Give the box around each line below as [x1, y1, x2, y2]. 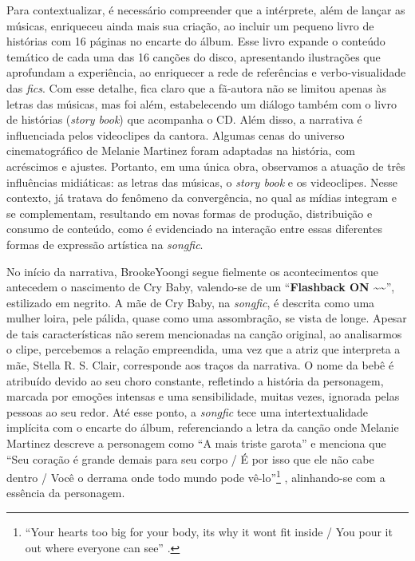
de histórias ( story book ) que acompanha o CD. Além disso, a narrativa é [6, 111, 362, 128]
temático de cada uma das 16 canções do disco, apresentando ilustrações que [6, 48, 381, 65]
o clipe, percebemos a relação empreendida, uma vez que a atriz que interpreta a [6, 341, 401, 358]
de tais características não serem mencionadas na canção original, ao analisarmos [6, 325, 402, 342]
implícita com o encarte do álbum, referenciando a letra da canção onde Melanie [6, 419, 399, 436]
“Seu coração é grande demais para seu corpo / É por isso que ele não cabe [6, 450, 374, 467]
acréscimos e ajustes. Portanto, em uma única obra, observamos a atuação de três [6, 157, 405, 174]
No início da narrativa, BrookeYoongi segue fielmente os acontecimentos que [6, 263, 379, 279]
